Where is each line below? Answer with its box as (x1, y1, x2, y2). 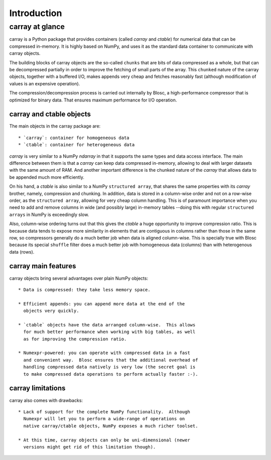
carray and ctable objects (9, 110, 91, 119)
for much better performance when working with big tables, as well (23, 329, 196, 335)
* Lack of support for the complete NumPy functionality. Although (18, 409, 190, 414)
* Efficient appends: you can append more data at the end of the (18, 301, 185, 306)
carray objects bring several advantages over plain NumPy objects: (9, 275, 148, 281)
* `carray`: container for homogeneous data (18, 135, 130, 141)
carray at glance (9, 22, 65, 31)
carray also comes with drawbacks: (9, 397, 83, 403)
